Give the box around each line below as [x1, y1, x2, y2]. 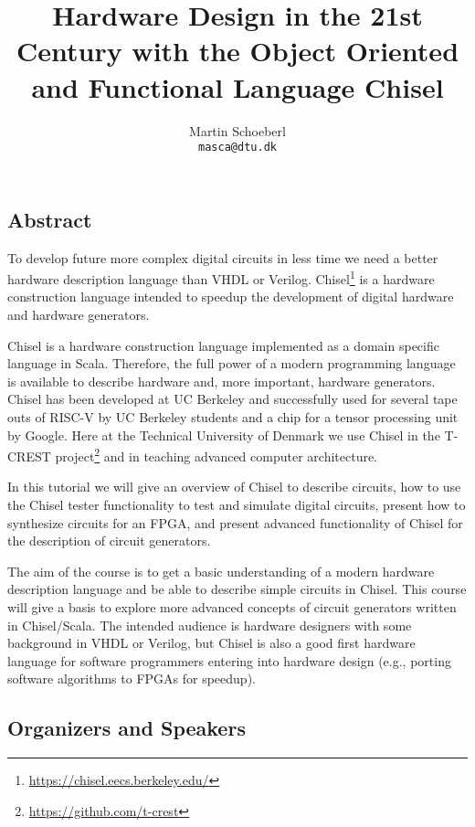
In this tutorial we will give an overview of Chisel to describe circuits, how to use [7, 477, 461, 496]
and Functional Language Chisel [31, 68, 444, 105]
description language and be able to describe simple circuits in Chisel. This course [7, 579, 467, 599]
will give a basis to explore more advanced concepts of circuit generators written [7, 597, 457, 616]
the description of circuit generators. [7, 531, 211, 550]
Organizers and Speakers [7, 714, 246, 742]
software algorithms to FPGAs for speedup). [7, 669, 256, 688]
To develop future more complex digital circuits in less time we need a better [7, 248, 438, 267]
